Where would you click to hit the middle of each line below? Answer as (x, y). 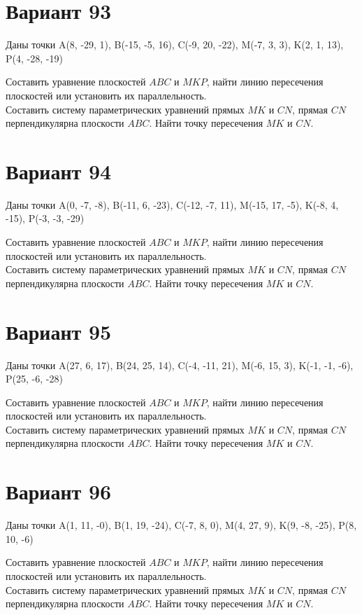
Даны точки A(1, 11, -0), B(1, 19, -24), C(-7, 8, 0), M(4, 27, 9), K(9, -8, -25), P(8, (181, 525)
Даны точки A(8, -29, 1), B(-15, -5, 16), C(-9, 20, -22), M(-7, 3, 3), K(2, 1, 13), (175, 44)
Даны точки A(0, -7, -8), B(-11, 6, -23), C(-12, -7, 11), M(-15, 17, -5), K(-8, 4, (172, 204)
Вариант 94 (59, 171)
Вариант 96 (59, 491)
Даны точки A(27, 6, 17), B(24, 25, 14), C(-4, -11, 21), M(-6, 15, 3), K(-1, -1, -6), (180, 365)
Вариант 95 (59, 331)
